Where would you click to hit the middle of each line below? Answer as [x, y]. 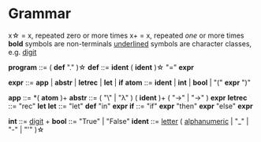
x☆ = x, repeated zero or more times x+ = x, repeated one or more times [126, 35]
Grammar [40, 14]
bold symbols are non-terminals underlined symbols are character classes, [130, 43]
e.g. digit [22, 52]
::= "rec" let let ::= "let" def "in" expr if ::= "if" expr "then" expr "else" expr [131, 106]
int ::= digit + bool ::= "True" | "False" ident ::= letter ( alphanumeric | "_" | [129, 121]
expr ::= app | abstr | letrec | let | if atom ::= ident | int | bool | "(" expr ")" [129, 82]
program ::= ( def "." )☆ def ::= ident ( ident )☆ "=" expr [101, 67]
